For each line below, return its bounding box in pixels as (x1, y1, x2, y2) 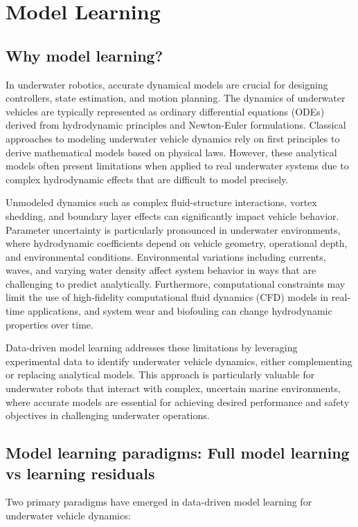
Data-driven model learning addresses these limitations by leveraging (6, 340, 298, 355)
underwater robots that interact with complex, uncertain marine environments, (6, 381, 341, 396)
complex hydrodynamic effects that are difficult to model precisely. (6, 172, 289, 186)
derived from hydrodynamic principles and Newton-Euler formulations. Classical (6, 118, 346, 132)
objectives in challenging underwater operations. (6, 408, 210, 423)
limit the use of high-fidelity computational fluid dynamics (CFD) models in (6, 290, 329, 304)
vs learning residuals (6, 462, 155, 483)
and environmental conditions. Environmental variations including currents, (6, 249, 326, 263)
